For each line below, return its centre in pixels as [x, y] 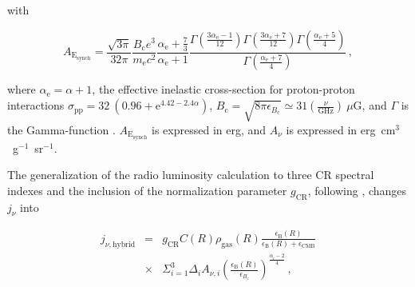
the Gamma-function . [61, 129]
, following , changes [357, 190]
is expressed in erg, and [209, 129]
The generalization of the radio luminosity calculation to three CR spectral [191, 175]
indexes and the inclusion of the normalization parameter [147, 190]
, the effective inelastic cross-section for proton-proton [223, 89]
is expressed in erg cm [341, 129]
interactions [36, 105]
